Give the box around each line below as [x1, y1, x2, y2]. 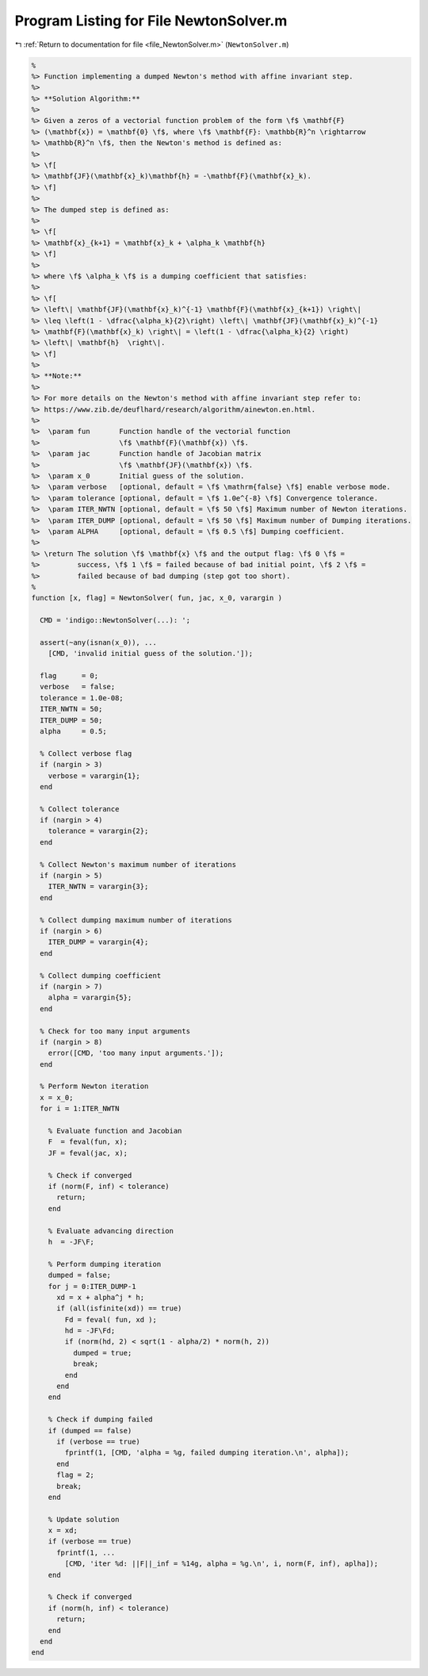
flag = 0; [40, 671, 99, 681]
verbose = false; [40, 682, 116, 692]
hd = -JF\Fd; [64, 1326, 116, 1336]
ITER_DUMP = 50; [40, 715, 103, 725]
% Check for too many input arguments [40, 1026, 190, 1035]
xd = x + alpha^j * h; [56, 1293, 145, 1302]
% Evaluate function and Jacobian [48, 1126, 182, 1136]
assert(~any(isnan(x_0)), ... [40, 638, 158, 646]
